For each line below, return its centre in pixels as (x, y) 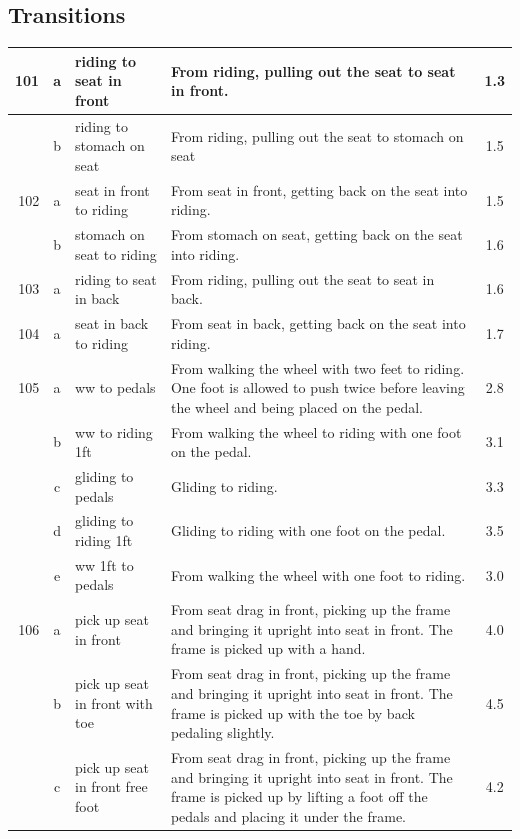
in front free (111, 786)
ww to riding (113, 431)
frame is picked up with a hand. (268, 648)
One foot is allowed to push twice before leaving (317, 387)
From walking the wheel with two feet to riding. (317, 367)
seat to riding (115, 253)
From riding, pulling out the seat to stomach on (317, 135)
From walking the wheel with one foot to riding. (318, 574)
